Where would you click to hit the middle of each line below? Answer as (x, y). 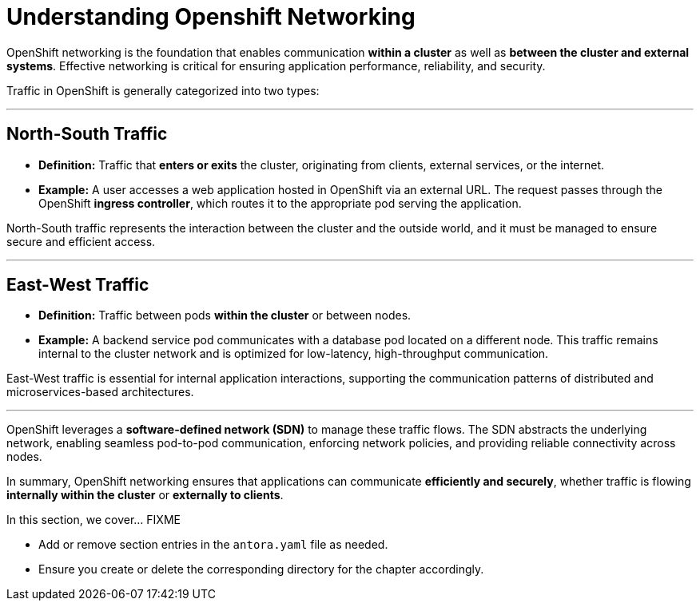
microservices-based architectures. (100, 392)
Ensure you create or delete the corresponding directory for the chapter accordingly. (261, 569)
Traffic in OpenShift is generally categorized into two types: (163, 90)
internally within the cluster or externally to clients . (145, 495)
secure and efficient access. (81, 241)
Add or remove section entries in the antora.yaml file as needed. (213, 545)
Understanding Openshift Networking (211, 17)
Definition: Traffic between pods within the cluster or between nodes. (225, 315)
